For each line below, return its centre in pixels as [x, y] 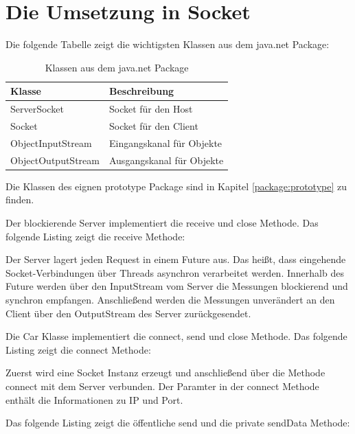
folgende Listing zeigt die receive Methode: [95, 236]
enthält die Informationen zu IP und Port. [94, 399]
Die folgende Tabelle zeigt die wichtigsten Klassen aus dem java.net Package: [168, 44]
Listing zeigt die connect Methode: [78, 349]
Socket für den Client [153, 126]
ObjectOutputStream [55, 160]
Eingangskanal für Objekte [165, 142]
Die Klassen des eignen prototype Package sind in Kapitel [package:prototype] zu [176, 186]
